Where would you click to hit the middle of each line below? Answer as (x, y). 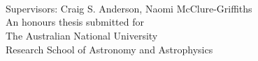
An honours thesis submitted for (75, 22)
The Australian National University (82, 35)
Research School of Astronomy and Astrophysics (109, 49)
